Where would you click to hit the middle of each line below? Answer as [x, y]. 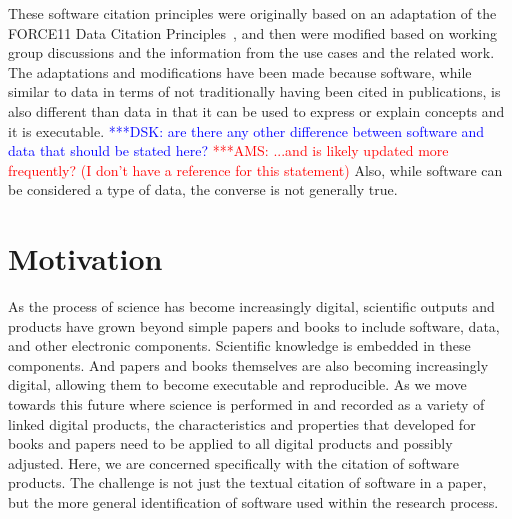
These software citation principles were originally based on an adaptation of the [252, 13]
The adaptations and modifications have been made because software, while [240, 71]
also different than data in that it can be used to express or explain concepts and [256, 110]
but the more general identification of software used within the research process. [253, 502]
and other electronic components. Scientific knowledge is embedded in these [239, 345]
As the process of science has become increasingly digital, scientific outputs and [251, 306]
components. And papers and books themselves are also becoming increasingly [248, 364]
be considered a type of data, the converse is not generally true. [203, 189]
